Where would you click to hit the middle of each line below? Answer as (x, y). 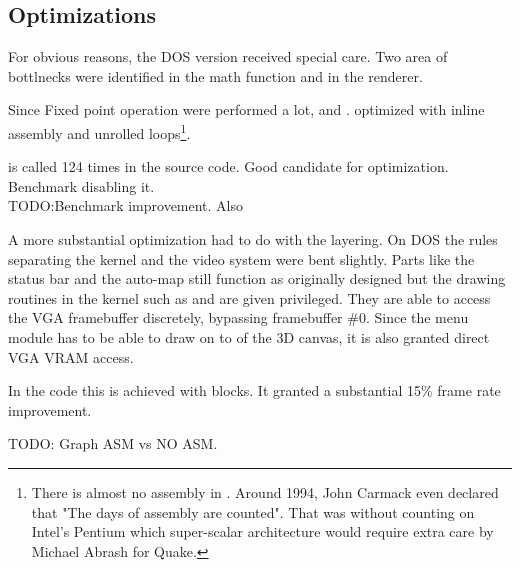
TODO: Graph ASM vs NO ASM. (113, 443)
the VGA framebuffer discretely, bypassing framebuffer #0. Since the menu (238, 317)
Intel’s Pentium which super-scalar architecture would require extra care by (262, 531)
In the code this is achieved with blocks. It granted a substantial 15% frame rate (254, 390)
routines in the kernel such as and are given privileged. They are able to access (249, 297)
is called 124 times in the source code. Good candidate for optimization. (228, 166)
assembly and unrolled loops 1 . (99, 131)
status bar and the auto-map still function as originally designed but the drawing (257, 278)
